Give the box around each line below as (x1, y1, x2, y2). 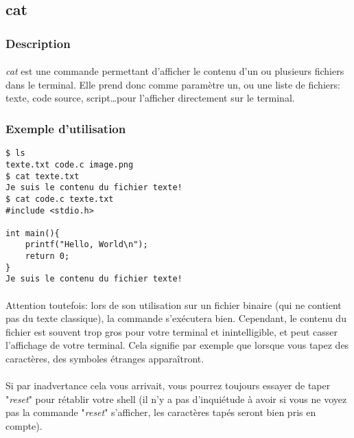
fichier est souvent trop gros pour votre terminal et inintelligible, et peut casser (5, 324, 338, 338)
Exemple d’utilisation (5, 119, 126, 137)
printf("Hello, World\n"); (25, 240, 148, 250)
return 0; (25, 251, 70, 262)
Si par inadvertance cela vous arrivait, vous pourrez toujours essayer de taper (5, 378, 331, 393)
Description (5, 34, 71, 51)
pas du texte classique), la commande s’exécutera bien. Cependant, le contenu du (5, 311, 346, 325)
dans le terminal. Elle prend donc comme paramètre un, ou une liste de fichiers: (5, 77, 340, 91)
